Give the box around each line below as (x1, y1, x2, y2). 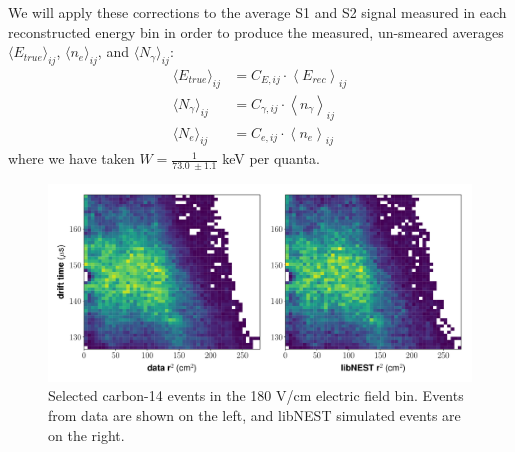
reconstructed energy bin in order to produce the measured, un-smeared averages (8, 21, 504, 42)
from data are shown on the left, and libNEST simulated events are (48, 404, 461, 425)
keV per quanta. (222, 148, 320, 169)
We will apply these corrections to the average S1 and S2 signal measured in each (8, 2, 507, 22)
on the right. (48, 424, 125, 445)
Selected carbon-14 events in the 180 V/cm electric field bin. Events (48, 385, 464, 406)
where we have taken (8, 148, 135, 169)
